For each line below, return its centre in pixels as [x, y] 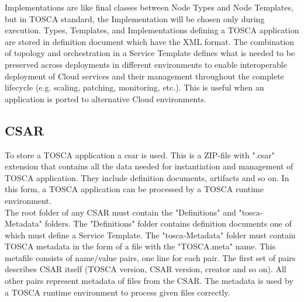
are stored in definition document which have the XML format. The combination [150, 41]
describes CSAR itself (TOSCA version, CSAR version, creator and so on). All [146, 269]
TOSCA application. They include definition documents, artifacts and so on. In [147, 177]
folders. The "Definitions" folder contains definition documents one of [168, 223]
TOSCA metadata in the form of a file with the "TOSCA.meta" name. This [140, 246]
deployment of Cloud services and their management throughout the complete [144, 76]
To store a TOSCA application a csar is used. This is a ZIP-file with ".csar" [140, 155]
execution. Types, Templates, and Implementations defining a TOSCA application [152, 30]
